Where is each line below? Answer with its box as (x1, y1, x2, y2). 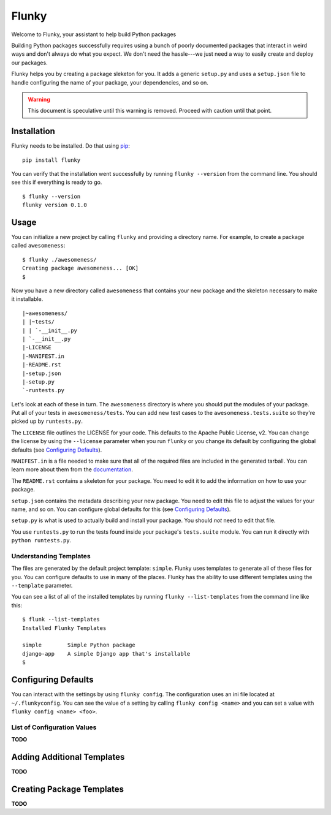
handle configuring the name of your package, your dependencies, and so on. (11, 78, 208, 86)
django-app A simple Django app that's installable (22, 650, 191, 657)
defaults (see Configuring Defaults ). (11, 446, 102, 453)
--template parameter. (11, 582, 73, 589)
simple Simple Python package (22, 642, 136, 649)
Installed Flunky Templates (22, 624, 107, 631)
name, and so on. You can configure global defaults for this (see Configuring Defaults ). (11, 506, 231, 513)
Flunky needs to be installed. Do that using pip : (11, 142, 130, 150)
